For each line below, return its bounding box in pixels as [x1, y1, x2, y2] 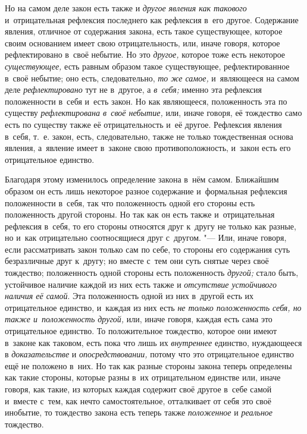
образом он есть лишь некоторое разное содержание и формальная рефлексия [5, 184, 287, 197]
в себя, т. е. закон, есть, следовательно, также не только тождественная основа [5, 130, 293, 142]
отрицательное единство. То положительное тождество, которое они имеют [5, 325, 277, 337]
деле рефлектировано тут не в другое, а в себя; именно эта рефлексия [5, 83, 262, 96]
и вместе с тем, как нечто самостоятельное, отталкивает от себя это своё [5, 394, 272, 407]
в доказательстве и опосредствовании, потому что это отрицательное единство [5, 348, 295, 360]
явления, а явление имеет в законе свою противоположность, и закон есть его [5, 141, 291, 154]
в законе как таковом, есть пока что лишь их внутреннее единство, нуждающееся [5, 336, 302, 348]
